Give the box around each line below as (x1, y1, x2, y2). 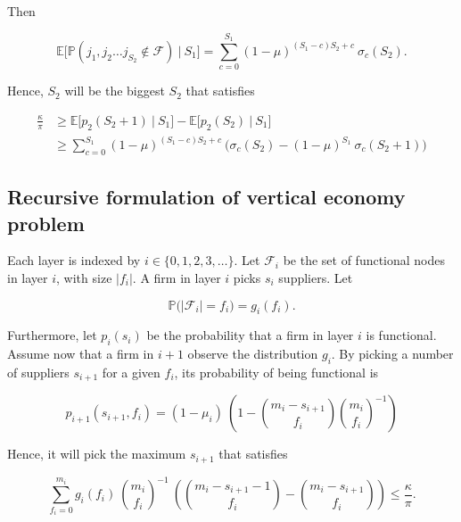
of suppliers (7, 362, 70, 381)
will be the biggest (64, 81, 165, 100)
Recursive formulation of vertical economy (7, 183, 406, 211)
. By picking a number (331, 344, 454, 363)
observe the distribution (187, 344, 318, 363)
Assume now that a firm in (7, 344, 154, 363)
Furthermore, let (7, 326, 97, 344)
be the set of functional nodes (283, 251, 446, 269)
